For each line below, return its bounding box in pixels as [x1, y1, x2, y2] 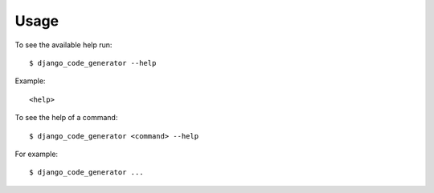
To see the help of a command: [14, 113, 118, 123]
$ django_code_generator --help [29, 58, 157, 67]
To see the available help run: [14, 40, 113, 50]
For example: [14, 149, 59, 159]
